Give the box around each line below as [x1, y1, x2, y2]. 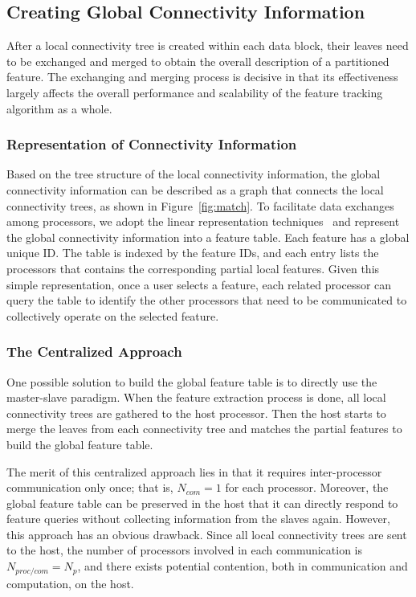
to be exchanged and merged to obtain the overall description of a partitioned [6, 52, 389, 69]
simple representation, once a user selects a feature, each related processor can [6, 276, 392, 292]
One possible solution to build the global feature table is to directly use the [6, 373, 377, 390]
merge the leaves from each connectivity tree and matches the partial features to [6, 420, 402, 437]
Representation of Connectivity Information [6, 134, 297, 154]
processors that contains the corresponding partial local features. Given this [6, 260, 380, 276]
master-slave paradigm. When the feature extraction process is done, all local [6, 389, 386, 406]
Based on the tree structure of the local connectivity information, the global [6, 166, 381, 182]
